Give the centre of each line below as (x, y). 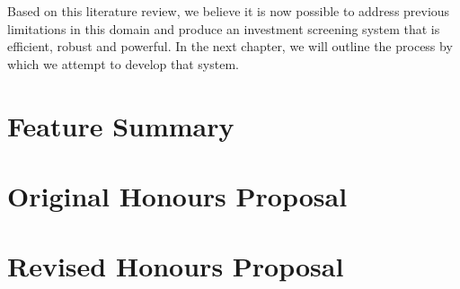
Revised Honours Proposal (176, 266)
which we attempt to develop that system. (123, 63)
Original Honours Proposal (177, 195)
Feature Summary (121, 125)
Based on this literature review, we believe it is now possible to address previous (229, 11)
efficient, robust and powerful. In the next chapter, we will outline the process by (230, 46)
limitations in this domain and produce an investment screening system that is (224, 28)
